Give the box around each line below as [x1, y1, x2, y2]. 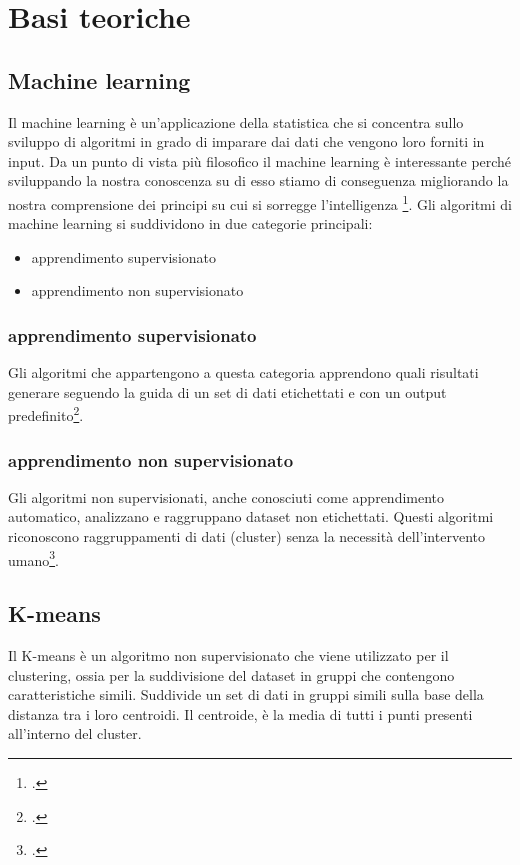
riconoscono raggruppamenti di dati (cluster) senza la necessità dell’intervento [8, 526, 485, 547]
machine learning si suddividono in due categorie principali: [8, 213, 373, 234]
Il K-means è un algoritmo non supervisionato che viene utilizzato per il [8, 645, 449, 666]
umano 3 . [8, 546, 59, 570]
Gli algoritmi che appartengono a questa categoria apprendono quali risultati [8, 362, 479, 383]
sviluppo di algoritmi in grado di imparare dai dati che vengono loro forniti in [8, 131, 485, 152]
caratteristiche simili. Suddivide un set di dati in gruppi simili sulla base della [8, 684, 484, 705]
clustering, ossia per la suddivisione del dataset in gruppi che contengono [8, 664, 455, 685]
